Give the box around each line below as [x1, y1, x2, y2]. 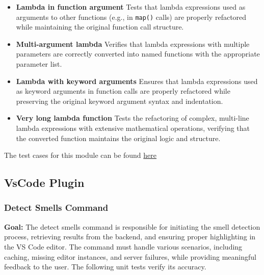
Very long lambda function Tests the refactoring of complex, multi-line [16, 113, 249, 123]
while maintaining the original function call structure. [16, 21, 184, 32]
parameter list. [16, 59, 62, 69]
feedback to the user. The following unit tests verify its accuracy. [4, 261, 206, 272]
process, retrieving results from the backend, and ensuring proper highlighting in [4, 231, 256, 242]
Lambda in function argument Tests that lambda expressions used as [16, 2, 246, 12]
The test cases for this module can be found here [4, 150, 157, 160]
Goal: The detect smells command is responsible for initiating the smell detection [4, 221, 260, 232]
